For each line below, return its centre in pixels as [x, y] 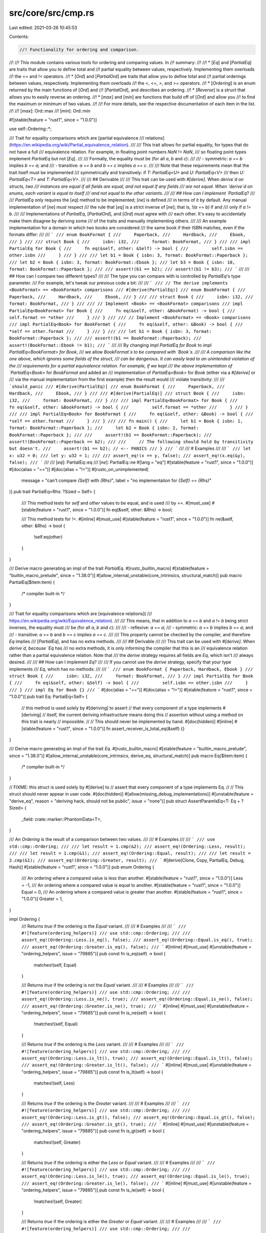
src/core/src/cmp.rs [52, 13]
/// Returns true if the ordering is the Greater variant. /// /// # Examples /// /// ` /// [106, 1103]
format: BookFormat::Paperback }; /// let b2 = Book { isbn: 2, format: [104, 428]
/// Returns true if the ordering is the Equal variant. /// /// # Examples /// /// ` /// [104, 926]
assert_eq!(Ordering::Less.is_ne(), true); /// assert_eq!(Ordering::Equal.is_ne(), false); [137, 999]
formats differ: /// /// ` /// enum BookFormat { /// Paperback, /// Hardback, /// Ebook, [127, 235]
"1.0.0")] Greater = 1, [42, 899]
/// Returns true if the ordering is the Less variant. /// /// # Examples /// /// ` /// [103, 1044]
